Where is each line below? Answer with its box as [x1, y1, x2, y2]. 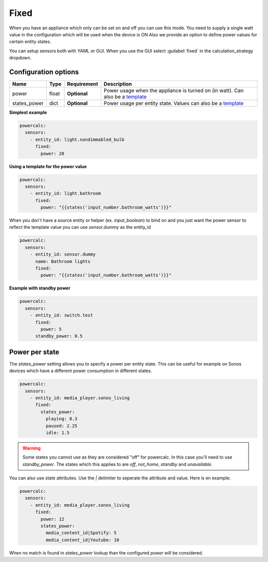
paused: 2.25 [45, 423, 78, 429]
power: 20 [40, 151, 65, 156]
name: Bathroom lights [35, 259, 91, 264]
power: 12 [40, 516, 65, 522]
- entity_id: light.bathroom [30, 190, 101, 196]
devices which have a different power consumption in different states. [9, 368, 152, 374]
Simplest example [9, 109, 47, 115]
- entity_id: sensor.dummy [30, 252, 96, 257]
